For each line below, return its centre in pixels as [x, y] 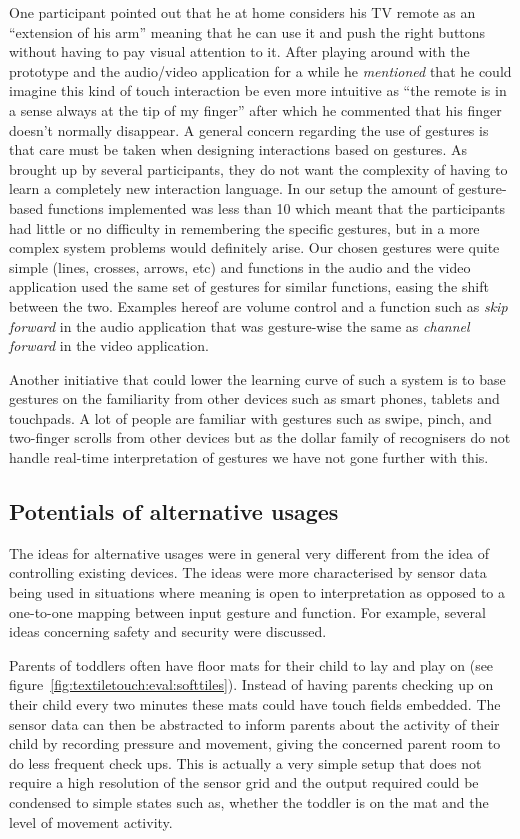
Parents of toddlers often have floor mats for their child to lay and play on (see [251, 664]
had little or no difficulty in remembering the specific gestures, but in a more [244, 227]
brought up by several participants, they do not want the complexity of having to [258, 168]
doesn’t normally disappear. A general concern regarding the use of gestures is [249, 129]
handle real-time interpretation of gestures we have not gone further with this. [249, 457]
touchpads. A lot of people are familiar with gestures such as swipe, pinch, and [250, 417]
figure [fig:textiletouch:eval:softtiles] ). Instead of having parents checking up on [251, 684]
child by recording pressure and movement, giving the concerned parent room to [255, 743]
